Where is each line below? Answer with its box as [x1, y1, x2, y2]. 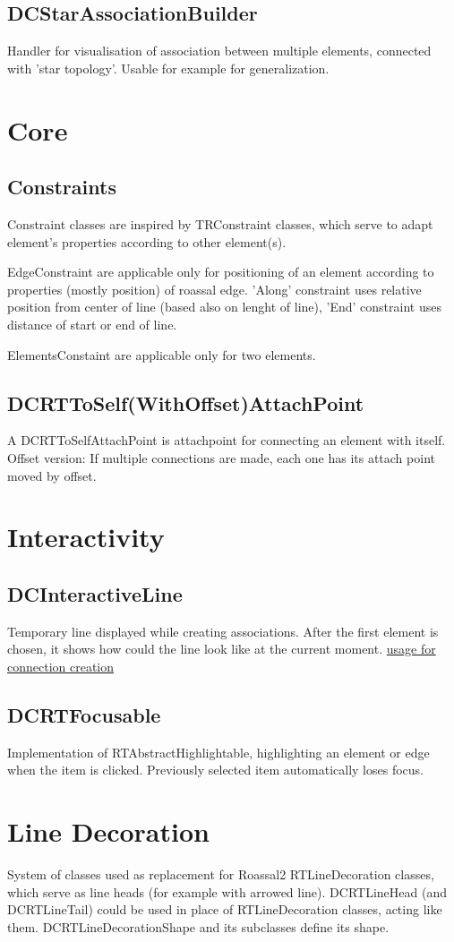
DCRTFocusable [7, 700, 161, 728]
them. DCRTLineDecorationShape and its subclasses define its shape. [7, 917, 390, 936]
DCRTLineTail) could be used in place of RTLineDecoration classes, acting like [7, 900, 442, 919]
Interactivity [7, 518, 165, 555]
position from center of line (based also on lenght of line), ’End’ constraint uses [7, 297, 441, 316]
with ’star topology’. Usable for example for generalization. [7, 58, 330, 77]
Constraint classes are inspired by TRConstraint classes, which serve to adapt [7, 214, 433, 233]
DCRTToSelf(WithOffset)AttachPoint [7, 389, 364, 416]
